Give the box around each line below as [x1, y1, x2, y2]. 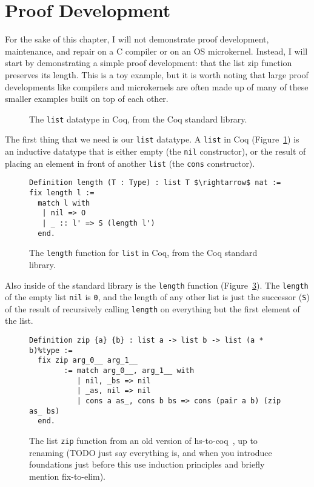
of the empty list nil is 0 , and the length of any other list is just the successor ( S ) [5, 291, 310, 303]
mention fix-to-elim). [29, 469, 105, 482]
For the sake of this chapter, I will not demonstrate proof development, [5, 33, 269, 45]
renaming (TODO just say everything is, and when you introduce [29, 446, 272, 458]
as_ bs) [29, 406, 60, 415]
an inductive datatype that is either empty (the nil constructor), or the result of [5, 145, 306, 157]
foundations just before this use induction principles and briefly [29, 458, 265, 471]
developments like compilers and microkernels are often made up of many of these [5, 80, 309, 93]
